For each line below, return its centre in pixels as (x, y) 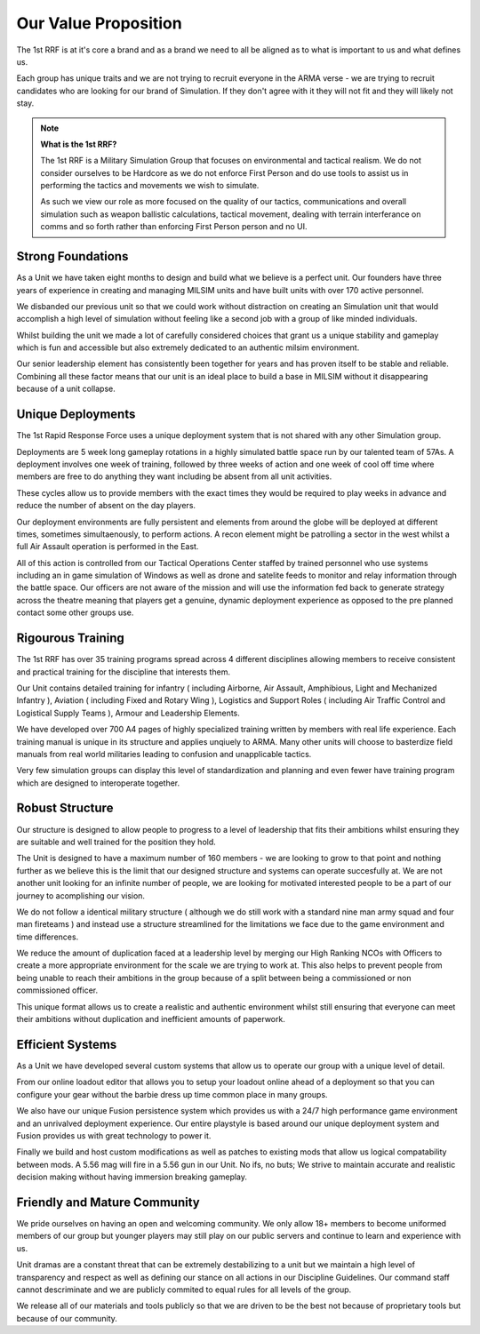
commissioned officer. (57, 990)
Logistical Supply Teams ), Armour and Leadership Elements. (128, 713)
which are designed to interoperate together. (98, 783)
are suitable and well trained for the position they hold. (116, 842)
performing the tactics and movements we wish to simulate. (150, 186)
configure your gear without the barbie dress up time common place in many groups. (172, 1094)
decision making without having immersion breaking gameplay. (132, 1177)
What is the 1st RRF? (79, 144)
